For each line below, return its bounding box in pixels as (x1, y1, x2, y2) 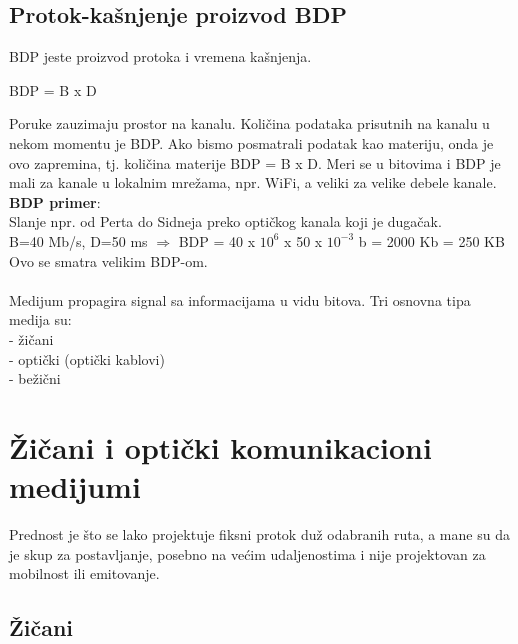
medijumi (9, 466, 141, 507)
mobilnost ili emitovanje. (9, 563, 160, 584)
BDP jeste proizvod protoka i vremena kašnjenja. (9, 46, 312, 67)
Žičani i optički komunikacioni (9, 426, 432, 467)
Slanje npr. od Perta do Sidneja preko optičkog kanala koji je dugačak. (9, 211, 442, 232)
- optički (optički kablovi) (9, 348, 165, 369)
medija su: (9, 309, 72, 330)
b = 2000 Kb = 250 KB (358, 230, 505, 251)
